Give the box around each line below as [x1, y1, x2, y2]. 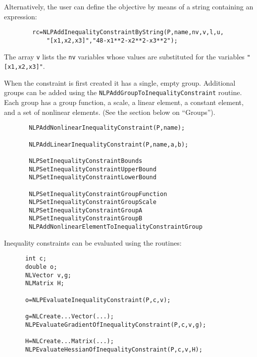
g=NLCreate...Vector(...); [25, 312, 114, 320]
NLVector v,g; [25, 271, 72, 279]
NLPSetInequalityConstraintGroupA [29, 206, 143, 214]
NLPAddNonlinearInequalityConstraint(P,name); [29, 124, 185, 132]
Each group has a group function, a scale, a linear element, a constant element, [4, 97, 244, 107]
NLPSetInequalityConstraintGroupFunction [29, 190, 167, 198]
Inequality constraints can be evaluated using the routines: [4, 237, 182, 248]
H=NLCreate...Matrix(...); [25, 337, 114, 345]
